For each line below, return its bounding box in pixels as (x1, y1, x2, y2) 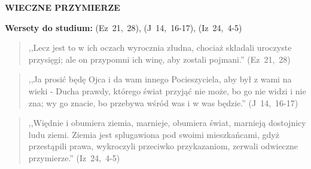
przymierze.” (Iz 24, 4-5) (28, 151, 120, 164)
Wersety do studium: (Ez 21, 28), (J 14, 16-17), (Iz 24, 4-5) (5, 21, 242, 33)
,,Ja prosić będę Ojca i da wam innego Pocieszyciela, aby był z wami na (28, 73, 292, 85)
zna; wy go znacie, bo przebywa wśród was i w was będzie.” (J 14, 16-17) (28, 96, 298, 109)
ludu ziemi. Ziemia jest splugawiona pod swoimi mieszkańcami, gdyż (28, 128, 279, 140)
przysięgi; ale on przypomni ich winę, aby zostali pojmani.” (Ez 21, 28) (28, 53, 291, 65)
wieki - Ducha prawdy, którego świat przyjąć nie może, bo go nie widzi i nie (28, 84, 306, 97)
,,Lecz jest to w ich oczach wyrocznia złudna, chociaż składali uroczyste (28, 41, 292, 54)
